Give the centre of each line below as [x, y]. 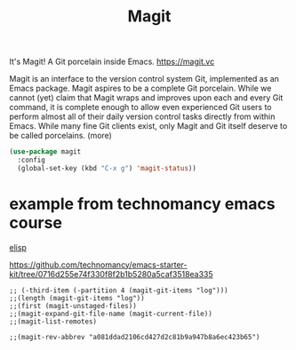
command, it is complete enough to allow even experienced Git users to [141, 107]
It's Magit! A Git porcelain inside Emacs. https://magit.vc [112, 62]
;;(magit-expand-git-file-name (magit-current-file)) [111, 314]
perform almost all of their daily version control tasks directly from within [142, 116]
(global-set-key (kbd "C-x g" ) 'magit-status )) [107, 168]
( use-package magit [45, 152]
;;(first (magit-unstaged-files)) [73, 306]
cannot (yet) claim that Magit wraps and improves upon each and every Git [146, 98]
